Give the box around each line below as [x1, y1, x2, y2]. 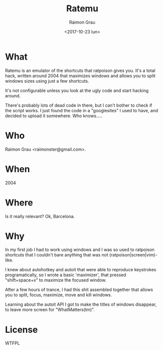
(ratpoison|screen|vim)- [109, 252, 158, 258]
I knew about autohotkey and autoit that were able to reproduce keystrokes [5, 267, 157, 273]
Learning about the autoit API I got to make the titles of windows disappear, [5, 301, 157, 308]
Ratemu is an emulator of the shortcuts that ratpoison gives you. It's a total [5, 67, 156, 73]
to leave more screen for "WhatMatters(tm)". [5, 307, 95, 313]
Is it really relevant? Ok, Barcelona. [5, 213, 75, 219]
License [5, 324, 38, 335]
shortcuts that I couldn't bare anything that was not [5, 252, 109, 258]
